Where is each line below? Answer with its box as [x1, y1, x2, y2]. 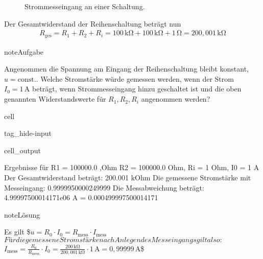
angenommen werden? [141, 93, 210, 104]
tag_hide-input [4, 128, 52, 138]
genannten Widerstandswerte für [4, 93, 106, 104]
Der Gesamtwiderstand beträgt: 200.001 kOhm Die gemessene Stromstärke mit [4, 172, 251, 183]
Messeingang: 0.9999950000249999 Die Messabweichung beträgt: [4, 182, 204, 193]
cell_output [4, 145, 41, 155]
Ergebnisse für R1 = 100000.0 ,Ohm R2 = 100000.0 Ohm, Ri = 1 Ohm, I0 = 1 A [4, 162, 259, 173]
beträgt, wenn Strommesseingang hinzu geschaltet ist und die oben [32, 83, 242, 94]
